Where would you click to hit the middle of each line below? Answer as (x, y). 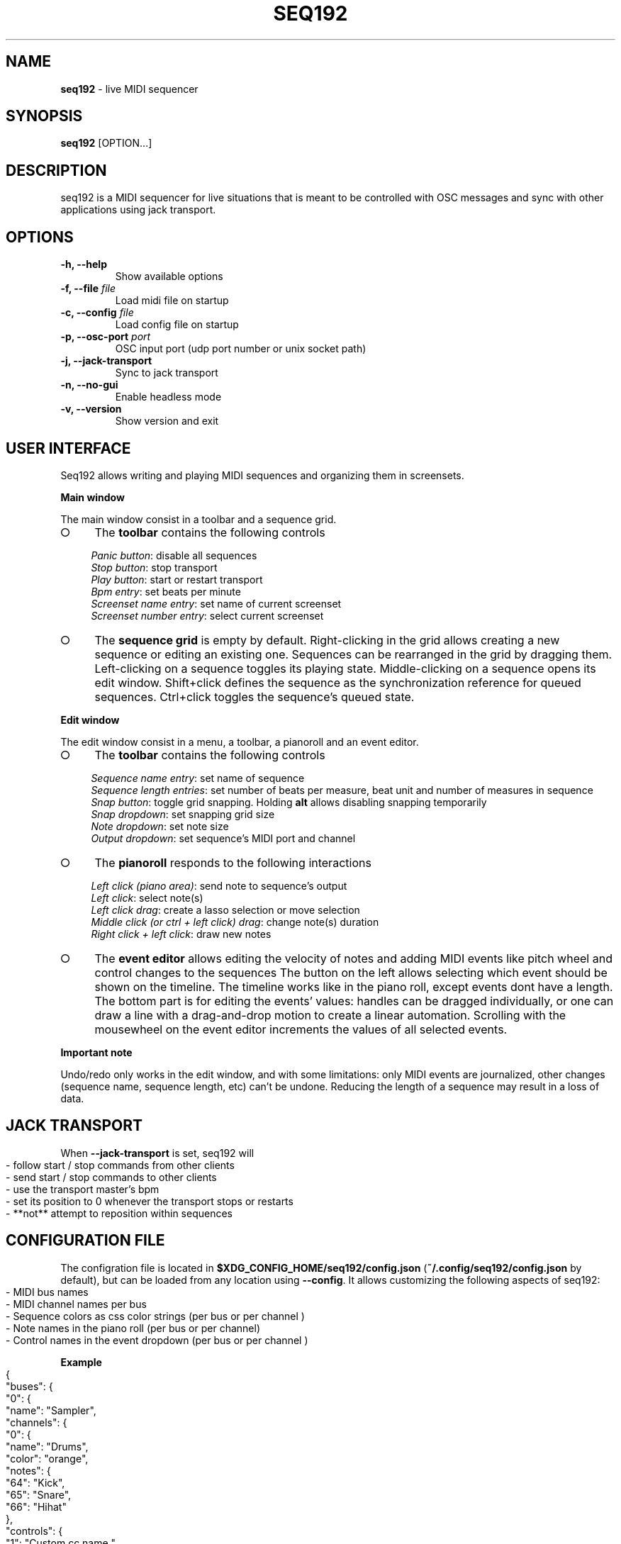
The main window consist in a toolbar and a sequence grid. (198, 519)
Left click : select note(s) (147, 897)
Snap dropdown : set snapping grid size (183, 814)
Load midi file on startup (172, 301)
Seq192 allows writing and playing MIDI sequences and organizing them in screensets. (262, 475)
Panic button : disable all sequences (174, 555)
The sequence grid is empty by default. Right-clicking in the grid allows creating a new (327, 640)
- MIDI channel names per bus (76, 1304)
